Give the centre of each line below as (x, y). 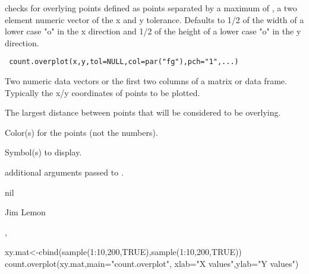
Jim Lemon (25, 212)
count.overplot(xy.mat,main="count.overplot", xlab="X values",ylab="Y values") (152, 263)
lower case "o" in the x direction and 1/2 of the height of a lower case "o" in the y (153, 31)
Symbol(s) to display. (43, 152)
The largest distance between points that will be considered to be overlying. (143, 112)
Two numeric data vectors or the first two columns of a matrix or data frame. (146, 81)
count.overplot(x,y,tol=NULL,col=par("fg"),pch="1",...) (124, 62)
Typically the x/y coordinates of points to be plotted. (103, 92)
